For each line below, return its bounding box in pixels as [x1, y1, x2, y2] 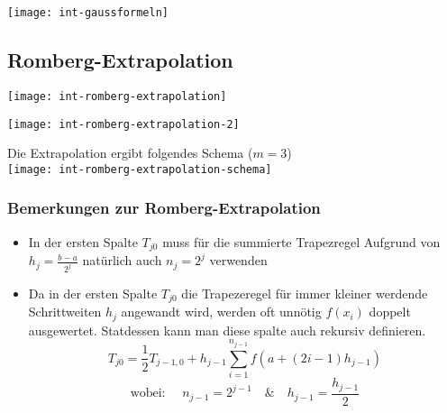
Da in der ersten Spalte [28, 283, 158, 302]
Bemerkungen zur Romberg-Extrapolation [7, 197, 321, 219]
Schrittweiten [28, 302, 102, 321]
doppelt [369, 302, 411, 321]
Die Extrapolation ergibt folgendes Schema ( [7, 143, 253, 162]
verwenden [209, 251, 268, 270]
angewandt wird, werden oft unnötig [121, 302, 322, 321]
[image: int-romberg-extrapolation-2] [7, 117, 240, 131]
